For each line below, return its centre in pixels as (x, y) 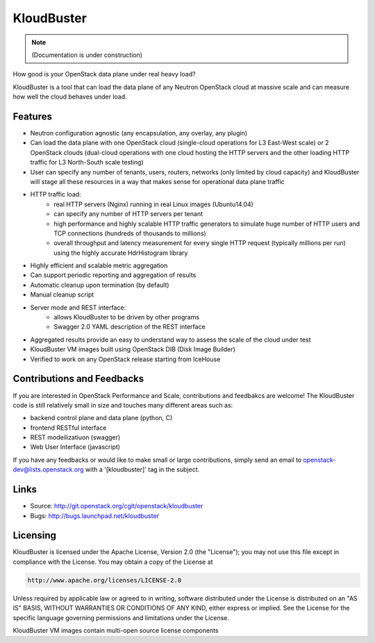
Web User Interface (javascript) (75, 447)
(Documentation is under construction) (87, 55)
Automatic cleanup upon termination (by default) (100, 285)
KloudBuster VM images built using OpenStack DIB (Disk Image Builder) (133, 349)
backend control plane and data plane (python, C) (101, 418)
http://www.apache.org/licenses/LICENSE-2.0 (105, 580)
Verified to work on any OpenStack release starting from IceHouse (125, 359)
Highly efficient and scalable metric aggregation (99, 266)
